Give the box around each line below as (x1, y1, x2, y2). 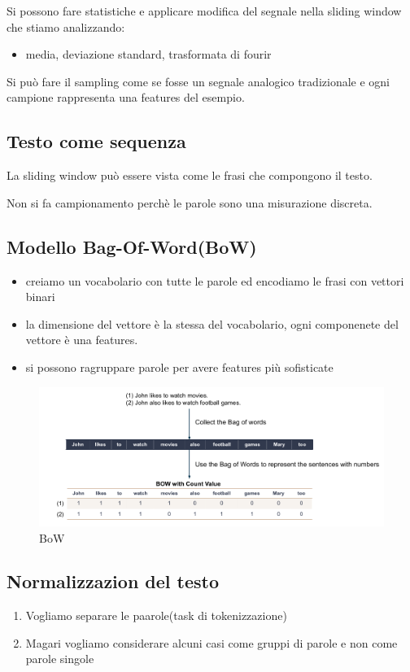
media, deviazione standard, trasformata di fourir (25, 46, 272, 63)
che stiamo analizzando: (7, 18, 125, 35)
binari (25, 288, 55, 305)
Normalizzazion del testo (7, 569, 220, 594)
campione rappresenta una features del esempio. (7, 89, 245, 106)
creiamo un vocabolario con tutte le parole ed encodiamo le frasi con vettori (25, 272, 404, 289)
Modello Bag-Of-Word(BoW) (7, 233, 257, 259)
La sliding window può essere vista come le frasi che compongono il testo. (7, 167, 373, 184)
